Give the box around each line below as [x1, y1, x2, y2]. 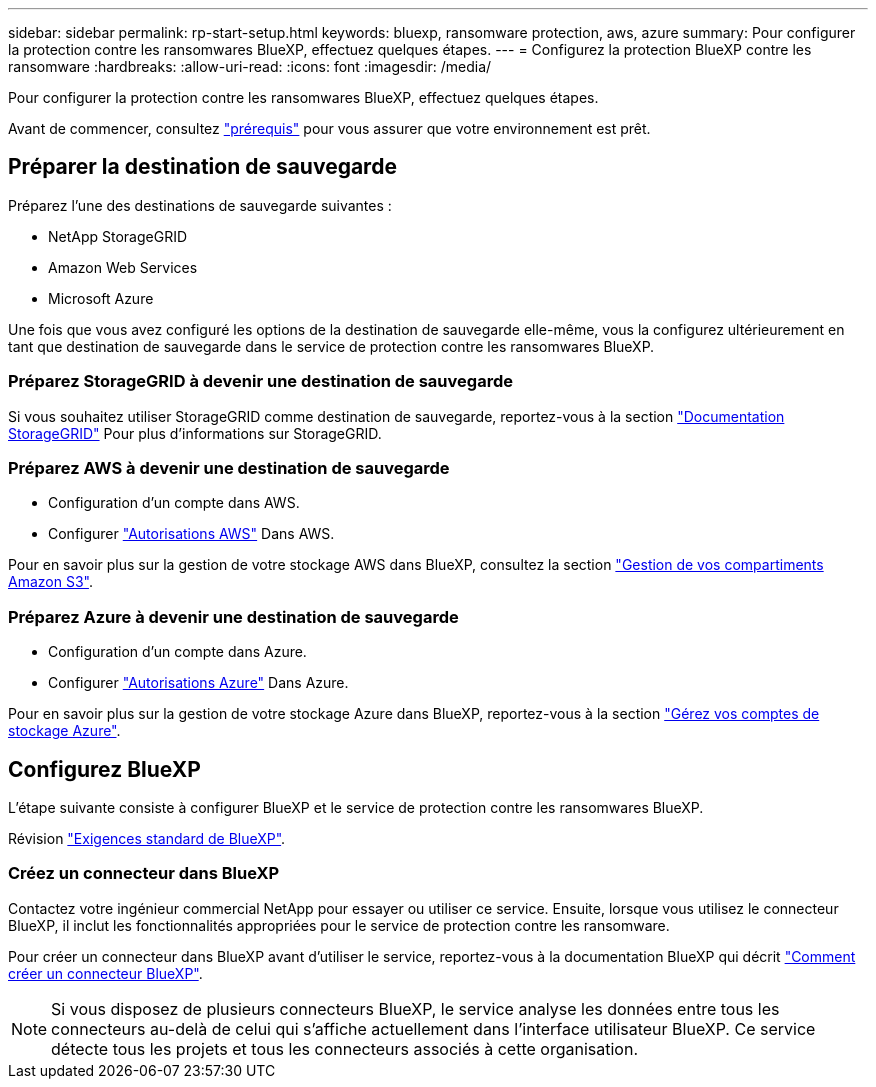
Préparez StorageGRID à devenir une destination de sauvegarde [8, 371, 513, 392]
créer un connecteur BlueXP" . [8, 964, 203, 982]
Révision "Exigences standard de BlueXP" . [8, 829, 286, 847]
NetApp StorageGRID [48, 227, 188, 245]
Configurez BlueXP [8, 756, 201, 782]
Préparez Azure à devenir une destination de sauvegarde [8, 606, 459, 627]
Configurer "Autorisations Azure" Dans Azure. [48, 674, 349, 692]
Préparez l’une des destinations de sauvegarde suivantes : [8, 196, 392, 214]
